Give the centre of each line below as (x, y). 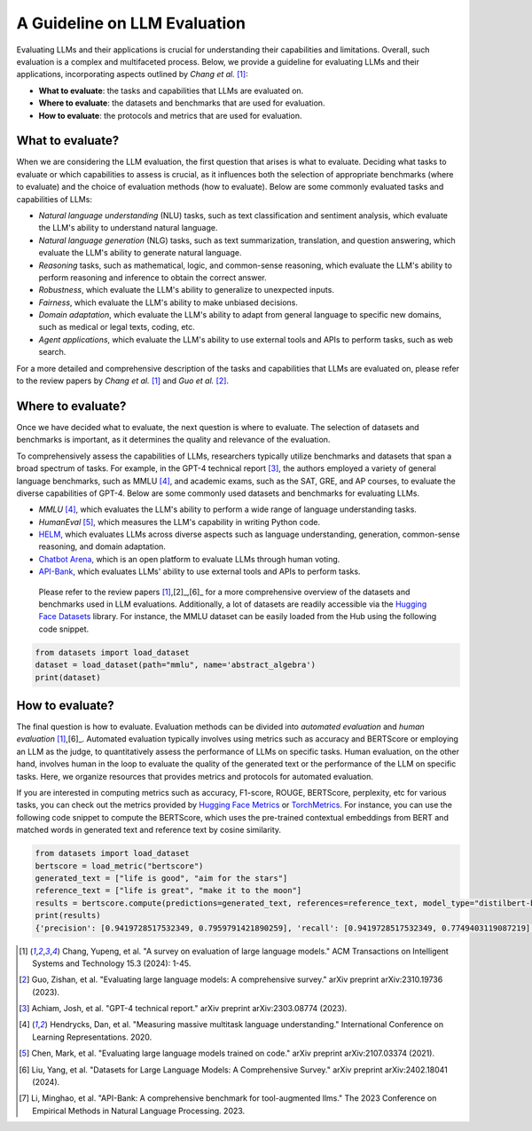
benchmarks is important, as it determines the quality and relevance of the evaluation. (173, 440)
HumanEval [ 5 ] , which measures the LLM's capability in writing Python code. (180, 522)
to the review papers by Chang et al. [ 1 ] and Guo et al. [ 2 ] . (123, 381)
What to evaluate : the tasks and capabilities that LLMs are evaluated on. (171, 90)
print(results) (68, 915)
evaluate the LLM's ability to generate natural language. (140, 253)
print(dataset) (68, 677)
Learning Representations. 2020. (92, 1037)
